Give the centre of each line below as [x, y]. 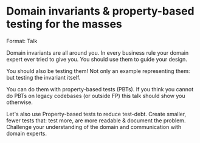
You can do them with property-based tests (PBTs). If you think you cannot [100, 89]
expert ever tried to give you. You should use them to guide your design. [97, 59]
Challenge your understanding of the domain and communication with [94, 127]
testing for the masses [64, 24]
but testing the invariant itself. [43, 77]
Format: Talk [22, 41]
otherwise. [20, 102]
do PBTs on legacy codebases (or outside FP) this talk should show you [96, 96]
